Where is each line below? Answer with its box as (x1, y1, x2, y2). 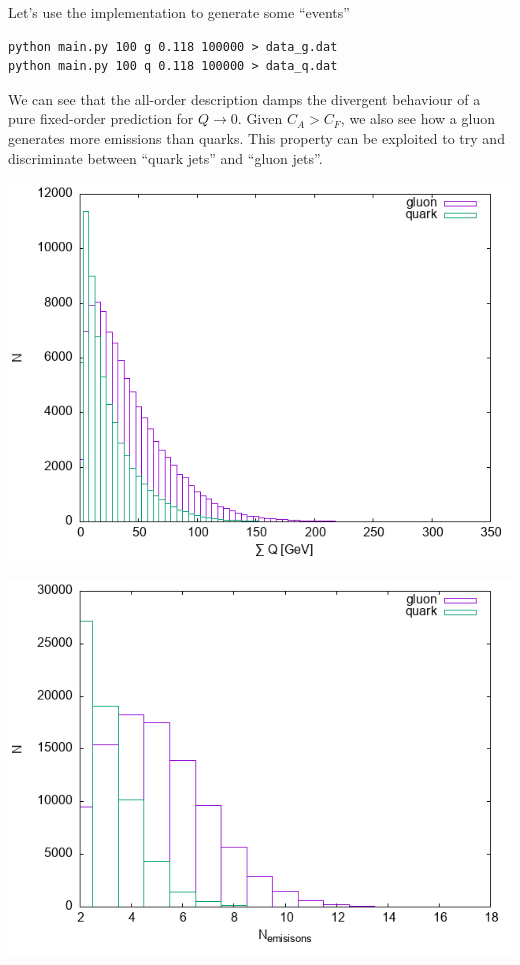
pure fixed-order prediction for (8, 108, 194, 129)
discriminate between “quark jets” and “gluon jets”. (8, 147, 323, 168)
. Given (237, 108, 283, 129)
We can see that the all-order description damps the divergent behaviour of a (8, 88, 481, 109)
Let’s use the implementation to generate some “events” (8, 2, 350, 22)
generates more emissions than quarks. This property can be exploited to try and (8, 127, 505, 148)
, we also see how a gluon (340, 108, 495, 129)
